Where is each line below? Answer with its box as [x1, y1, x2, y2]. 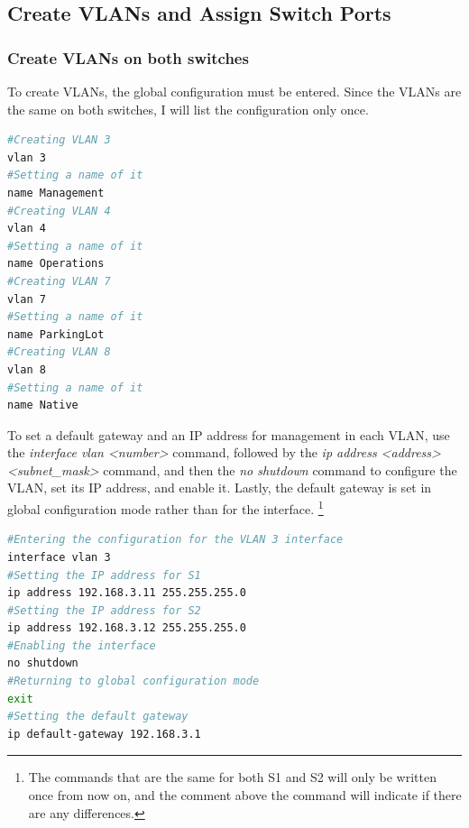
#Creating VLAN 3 [7, 133, 111, 147]
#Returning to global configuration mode [7, 675, 260, 688]
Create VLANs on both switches [7, 46, 249, 69]
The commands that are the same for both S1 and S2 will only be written [28, 768, 437, 787]
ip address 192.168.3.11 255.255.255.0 [7, 586, 246, 600]
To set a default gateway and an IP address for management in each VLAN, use [7, 425, 450, 444]
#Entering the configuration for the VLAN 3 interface [7, 533, 344, 547]
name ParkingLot [7, 327, 105, 341]
